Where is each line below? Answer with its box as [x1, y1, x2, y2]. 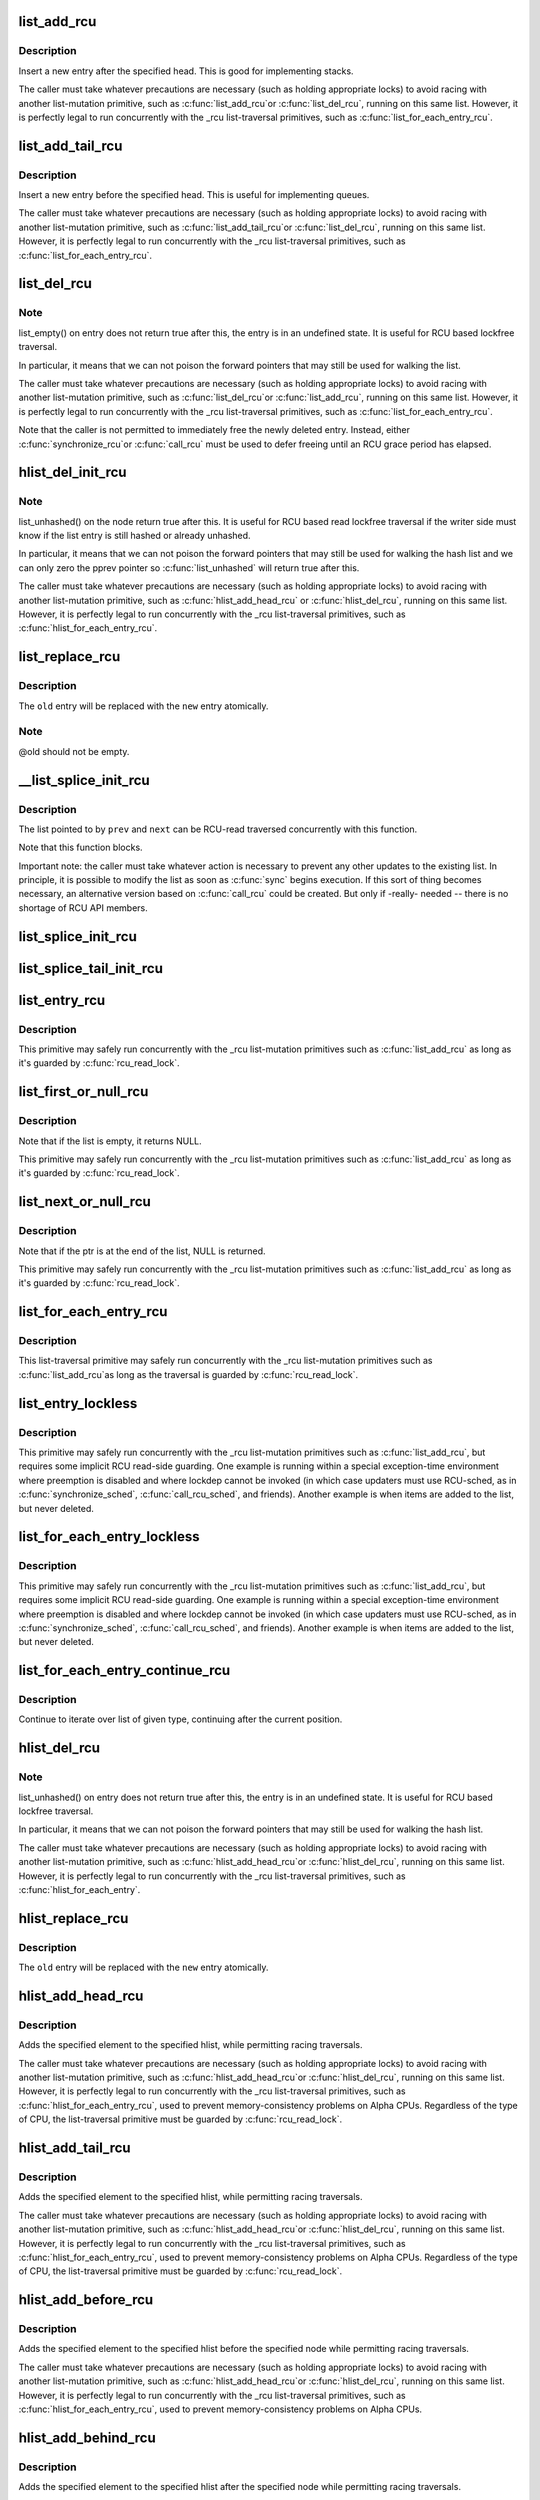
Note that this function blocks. [18, 841, 144, 854]
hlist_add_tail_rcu [18, 2140, 131, 2157]
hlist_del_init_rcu [18, 464, 127, 481]
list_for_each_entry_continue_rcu [18, 1662, 231, 1679]
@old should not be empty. [18, 745, 130, 757]
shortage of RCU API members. [18, 901, 149, 914]
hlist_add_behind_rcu [18, 2429, 157, 2446]
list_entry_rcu [18, 991, 106, 1009]
